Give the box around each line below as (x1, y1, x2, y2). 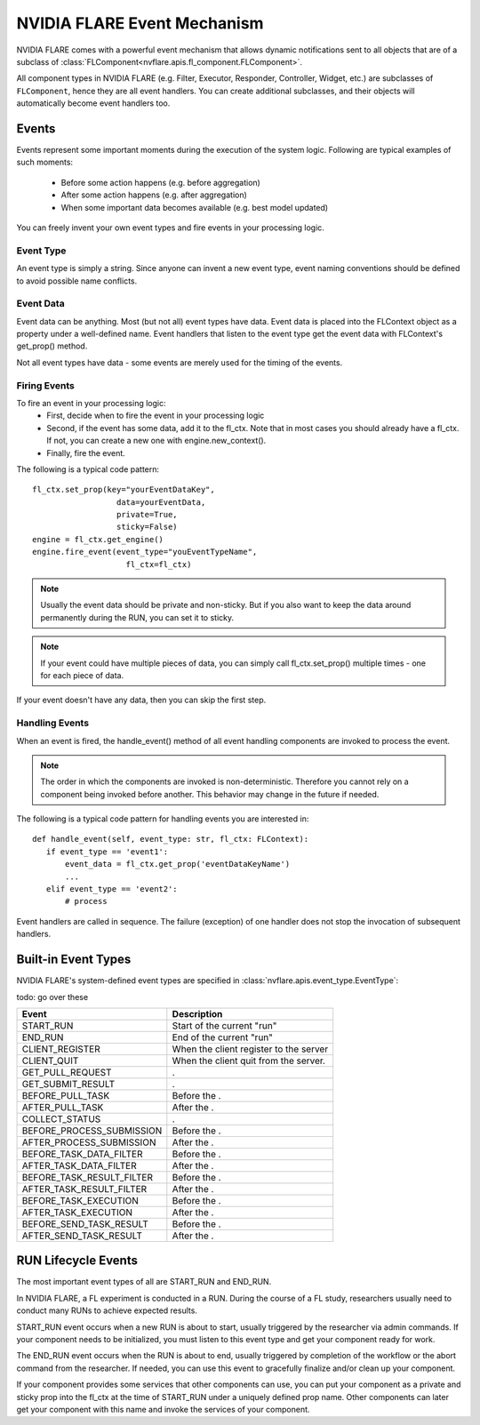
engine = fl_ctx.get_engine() (32, 534, 164, 544)
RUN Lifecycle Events (16, 1253, 138, 1269)
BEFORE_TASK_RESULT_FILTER (21, 1171, 154, 1183)
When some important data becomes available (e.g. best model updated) (60, 202, 329, 212)
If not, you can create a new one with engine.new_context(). (46, 436, 267, 446)
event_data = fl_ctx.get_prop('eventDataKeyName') (65, 859, 291, 869)
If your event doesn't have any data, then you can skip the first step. (16, 694, 267, 706)
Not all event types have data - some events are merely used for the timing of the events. (16, 356, 343, 368)
